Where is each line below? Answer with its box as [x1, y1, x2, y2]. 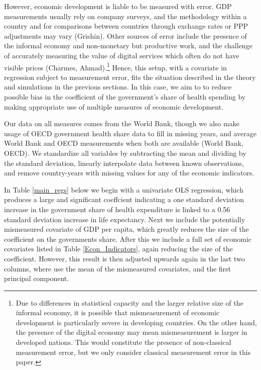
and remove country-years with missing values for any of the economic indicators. [4, 167, 254, 178]
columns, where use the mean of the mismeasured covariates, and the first [4, 263, 231, 273]
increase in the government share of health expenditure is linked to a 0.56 [4, 204, 230, 214]
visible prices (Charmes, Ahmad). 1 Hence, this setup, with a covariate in [4, 60, 227, 72]
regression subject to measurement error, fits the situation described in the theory [4, 71, 256, 82]
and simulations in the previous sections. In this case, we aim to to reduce [4, 81, 232, 92]
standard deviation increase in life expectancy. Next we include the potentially [4, 214, 245, 224]
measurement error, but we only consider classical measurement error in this [16, 346, 251, 357]
